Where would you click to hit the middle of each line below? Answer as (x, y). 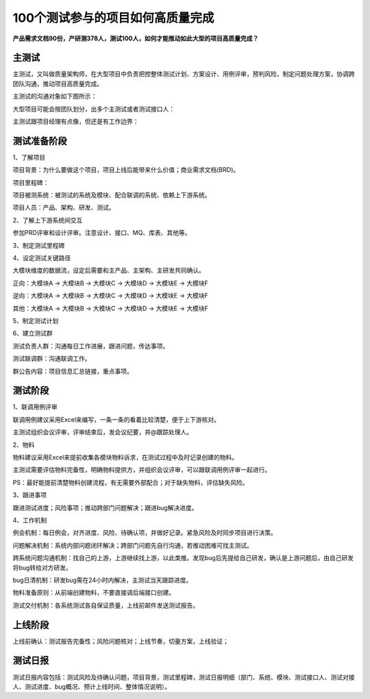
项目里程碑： (31, 182)
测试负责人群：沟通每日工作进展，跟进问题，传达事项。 (91, 346)
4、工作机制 (30, 520)
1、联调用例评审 (35, 407)
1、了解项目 (29, 157)
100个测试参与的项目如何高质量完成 (113, 18)
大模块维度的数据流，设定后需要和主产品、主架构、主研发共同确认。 (109, 270)
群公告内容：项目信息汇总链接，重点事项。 (73, 371)
